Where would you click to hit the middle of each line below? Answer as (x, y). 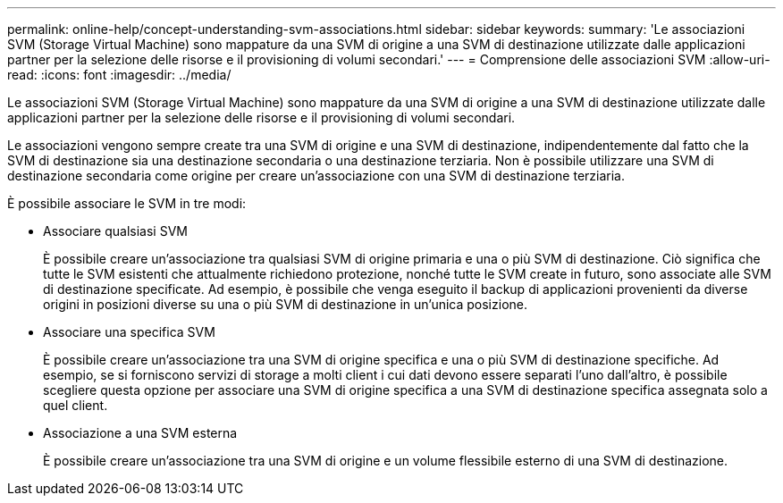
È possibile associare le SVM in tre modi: (127, 203)
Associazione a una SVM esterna (140, 433)
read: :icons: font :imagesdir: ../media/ (119, 75)
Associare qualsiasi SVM (115, 231)
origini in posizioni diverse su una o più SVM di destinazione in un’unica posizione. (285, 304)
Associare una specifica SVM (129, 332)
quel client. (76, 405)
